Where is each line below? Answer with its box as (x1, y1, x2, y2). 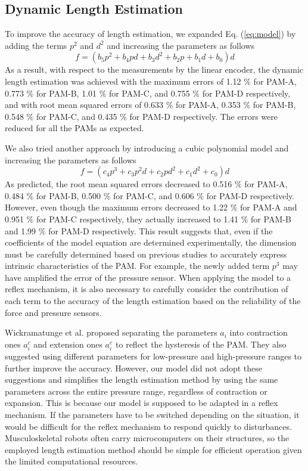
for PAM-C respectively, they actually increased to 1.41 (36, 212, 239, 225)
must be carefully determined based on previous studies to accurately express (5, 247, 287, 260)
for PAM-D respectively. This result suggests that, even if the (48, 224, 273, 237)
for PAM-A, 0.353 (175, 98, 241, 111)
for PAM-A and (240, 201, 297, 213)
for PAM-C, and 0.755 (109, 86, 190, 99)
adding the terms (5, 39, 67, 51)
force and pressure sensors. (5, 306, 102, 318)
